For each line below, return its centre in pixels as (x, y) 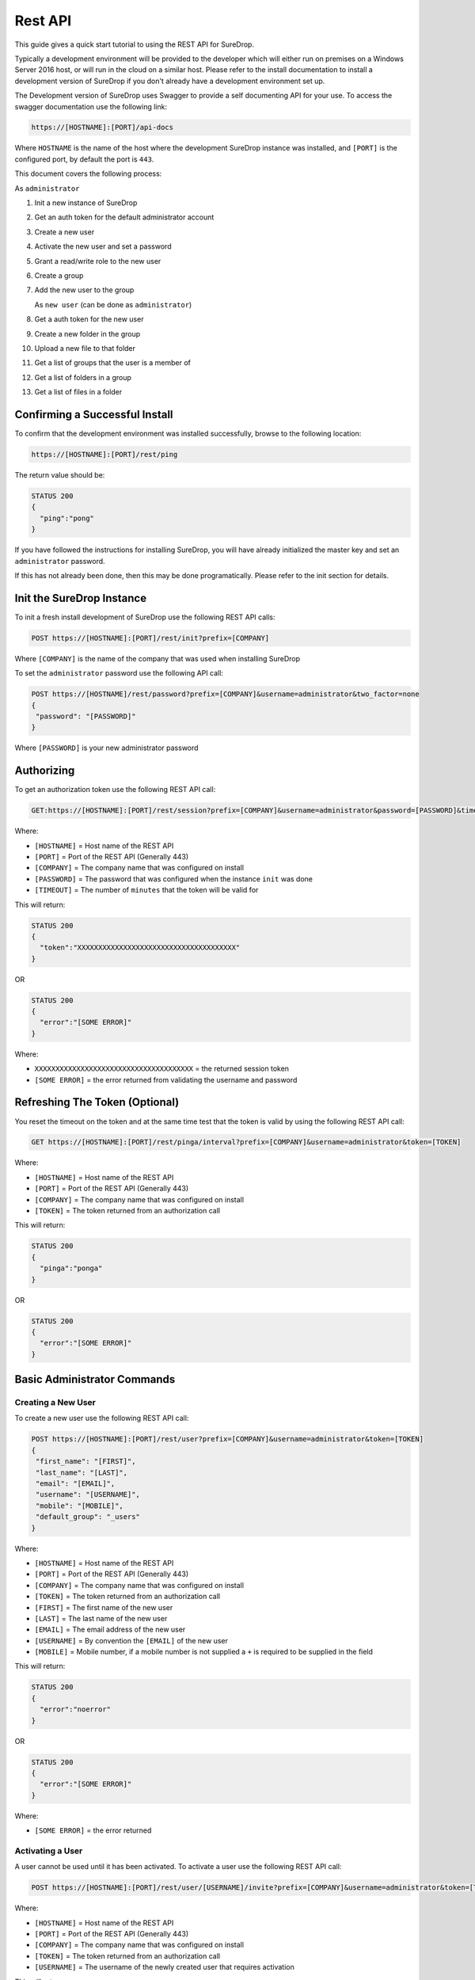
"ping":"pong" (67, 518)
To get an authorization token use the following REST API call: (115, 790)
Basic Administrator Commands (95, 1379)
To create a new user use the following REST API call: (102, 1418)
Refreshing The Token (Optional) (97, 1102)
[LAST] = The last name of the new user (101, 1618)
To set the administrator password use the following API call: (119, 673)
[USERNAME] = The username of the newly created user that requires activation (164, 1967)
